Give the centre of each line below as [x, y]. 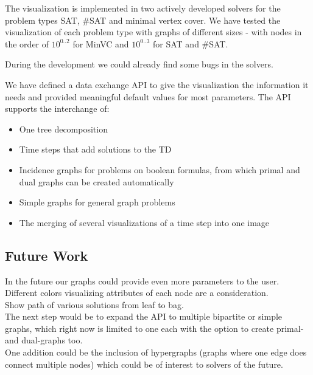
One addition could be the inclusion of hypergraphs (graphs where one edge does [156, 352]
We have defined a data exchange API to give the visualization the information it [157, 84]
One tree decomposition [63, 129]
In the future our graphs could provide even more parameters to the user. [142, 280]
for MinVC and [101, 43]
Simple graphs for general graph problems [97, 202]
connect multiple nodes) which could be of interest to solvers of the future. [144, 364]
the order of [27, 43]
